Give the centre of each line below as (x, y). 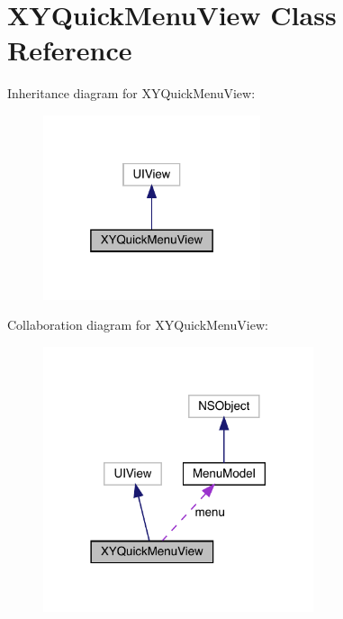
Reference (70, 50)
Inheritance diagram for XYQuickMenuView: (131, 93)
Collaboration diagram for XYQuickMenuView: (138, 325)
